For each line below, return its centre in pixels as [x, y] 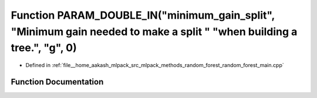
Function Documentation [57, 82]
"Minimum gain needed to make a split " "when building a [154, 32]
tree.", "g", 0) [44, 48]
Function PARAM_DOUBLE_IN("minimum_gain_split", [143, 15]
